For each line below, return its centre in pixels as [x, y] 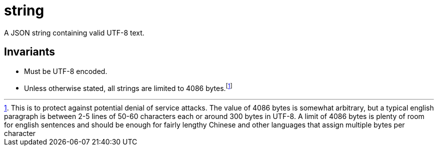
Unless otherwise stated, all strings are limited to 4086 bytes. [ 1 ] [128, 87]
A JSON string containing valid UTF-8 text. [74, 32]
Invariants [30, 52]
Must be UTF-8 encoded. [66, 71]
